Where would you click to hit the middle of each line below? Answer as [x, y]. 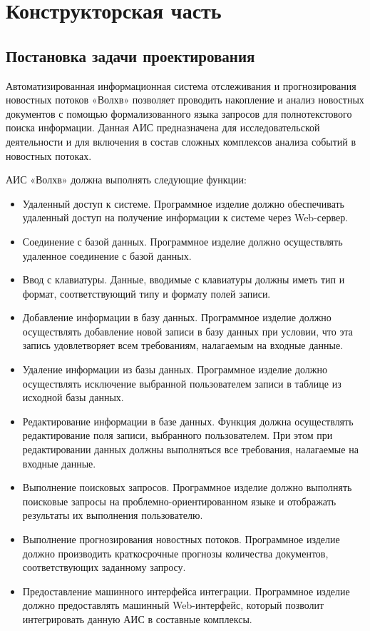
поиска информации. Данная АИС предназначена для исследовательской [163, 127]
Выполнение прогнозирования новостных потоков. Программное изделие [181, 539]
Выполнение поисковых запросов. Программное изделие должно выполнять [187, 487]
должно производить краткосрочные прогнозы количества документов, [175, 553]
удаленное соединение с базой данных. [107, 255]
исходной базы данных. [73, 397]
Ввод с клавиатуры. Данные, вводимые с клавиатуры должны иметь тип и [184, 279]
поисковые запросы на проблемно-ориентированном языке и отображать [179, 501]
